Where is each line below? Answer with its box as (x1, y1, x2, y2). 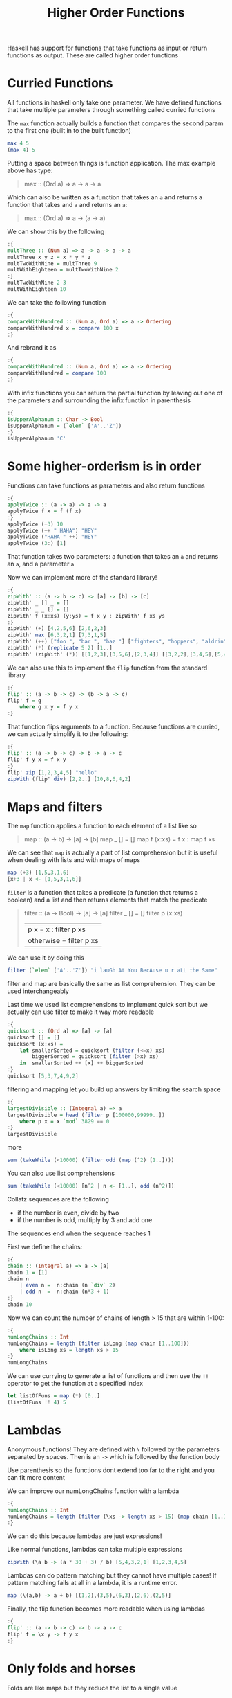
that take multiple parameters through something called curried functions (7, 106, 215, 114)
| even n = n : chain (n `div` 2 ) (19, 1282, 116, 1289)
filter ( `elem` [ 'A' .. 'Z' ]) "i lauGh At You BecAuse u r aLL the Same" (7, 967, 217, 974)
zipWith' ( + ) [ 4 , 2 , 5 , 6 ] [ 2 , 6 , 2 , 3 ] (7, 625, 107, 632)
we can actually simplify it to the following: (7, 730, 128, 738)
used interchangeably (7, 987, 69, 995)
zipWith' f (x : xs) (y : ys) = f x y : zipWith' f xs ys (7, 612, 166, 619)
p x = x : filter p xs (27, 924, 86, 934)
